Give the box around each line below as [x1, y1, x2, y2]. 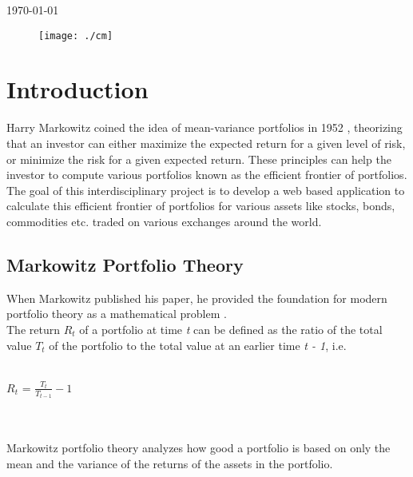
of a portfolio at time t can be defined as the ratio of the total [79, 320, 383, 337]
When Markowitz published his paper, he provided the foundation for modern [6, 289, 387, 306]
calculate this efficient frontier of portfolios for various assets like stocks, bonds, [6, 197, 395, 214]
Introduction [6, 73, 149, 105]
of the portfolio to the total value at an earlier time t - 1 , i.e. [49, 336, 347, 353]
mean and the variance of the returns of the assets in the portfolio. [6, 455, 333, 471]
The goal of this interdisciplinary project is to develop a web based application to [6, 181, 405, 198]
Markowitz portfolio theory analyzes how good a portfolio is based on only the [6, 439, 391, 456]
